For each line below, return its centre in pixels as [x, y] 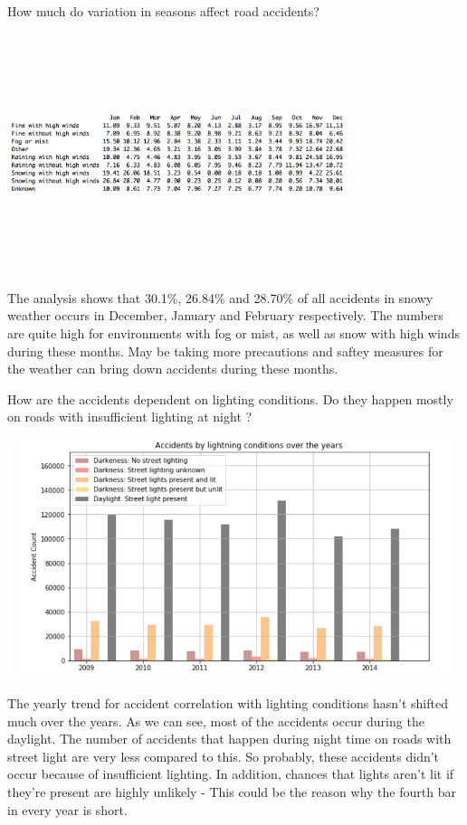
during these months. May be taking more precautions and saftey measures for [225, 351]
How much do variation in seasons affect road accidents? [163, 11]
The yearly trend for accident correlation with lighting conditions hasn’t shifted [228, 703]
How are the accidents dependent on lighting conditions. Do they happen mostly [230, 398]
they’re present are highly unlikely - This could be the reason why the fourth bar [232, 792]
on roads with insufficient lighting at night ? [130, 417]
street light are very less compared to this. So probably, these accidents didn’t [224, 756]
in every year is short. [67, 809]
